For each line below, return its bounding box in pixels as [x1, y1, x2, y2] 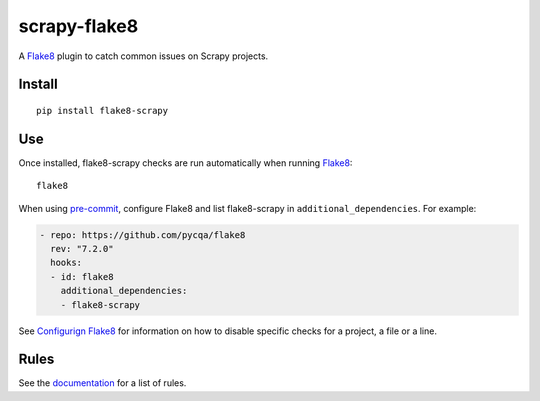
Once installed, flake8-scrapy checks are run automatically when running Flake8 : [18, 156, 353, 169]
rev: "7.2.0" [50, 243, 114, 255]
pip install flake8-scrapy [36, 105, 169, 116]
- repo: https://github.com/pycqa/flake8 [39, 229, 246, 240]
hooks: [50, 257, 83, 269]
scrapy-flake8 [18, 15, 139, 37]
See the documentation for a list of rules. [18, 377, 187, 389]
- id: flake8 [50, 271, 114, 282]
